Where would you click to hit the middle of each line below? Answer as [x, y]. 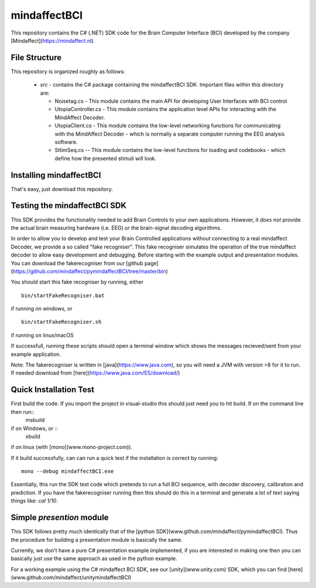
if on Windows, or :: [34, 428]
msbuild [35, 420]
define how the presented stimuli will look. [106, 158]
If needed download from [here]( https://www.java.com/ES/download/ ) [95, 373]
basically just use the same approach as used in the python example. [94, 559]
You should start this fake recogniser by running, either [77, 282]
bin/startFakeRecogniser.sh [61, 322]
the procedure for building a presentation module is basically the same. [97, 539]
